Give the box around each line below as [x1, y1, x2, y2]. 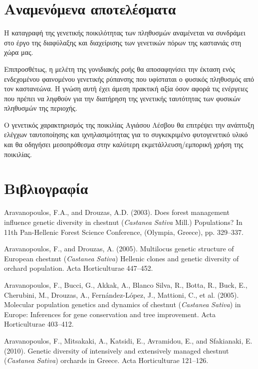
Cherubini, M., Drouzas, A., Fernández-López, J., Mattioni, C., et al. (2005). [4, 289, 239, 300]
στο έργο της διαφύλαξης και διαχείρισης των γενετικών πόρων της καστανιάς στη [4, 37, 242, 47]
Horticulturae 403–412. [4, 319, 74, 329]
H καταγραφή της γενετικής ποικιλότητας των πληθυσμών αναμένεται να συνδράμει [4, 27, 246, 38]
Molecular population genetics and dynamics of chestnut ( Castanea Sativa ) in [4, 299, 241, 310]
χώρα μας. [4, 47, 33, 57]
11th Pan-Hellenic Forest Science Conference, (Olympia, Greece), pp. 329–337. [4, 226, 244, 237]
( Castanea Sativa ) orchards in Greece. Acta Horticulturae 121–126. [4, 355, 209, 366]
